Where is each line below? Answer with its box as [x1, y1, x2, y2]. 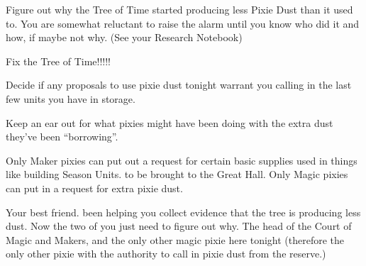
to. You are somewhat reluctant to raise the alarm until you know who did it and [6, 16, 360, 31]
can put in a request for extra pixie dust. [6, 180, 183, 195]
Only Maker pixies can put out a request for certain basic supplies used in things [6, 153, 357, 167]
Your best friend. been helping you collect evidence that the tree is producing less [6, 204, 361, 219]
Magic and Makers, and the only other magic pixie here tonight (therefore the [6, 232, 345, 247]
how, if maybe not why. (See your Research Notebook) [6, 30, 243, 45]
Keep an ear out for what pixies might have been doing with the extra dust [6, 115, 333, 130]
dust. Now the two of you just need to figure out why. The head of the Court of [6, 218, 352, 233]
